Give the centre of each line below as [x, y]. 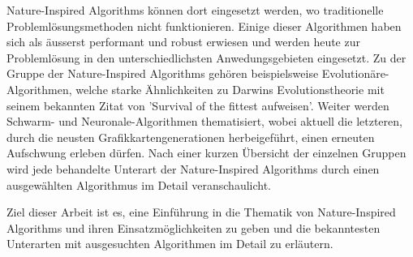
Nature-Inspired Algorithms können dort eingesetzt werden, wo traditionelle [195, 10]
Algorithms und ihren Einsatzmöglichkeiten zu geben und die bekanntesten [194, 227]
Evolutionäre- [355, 73]
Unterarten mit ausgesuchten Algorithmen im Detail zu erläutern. [170, 244]
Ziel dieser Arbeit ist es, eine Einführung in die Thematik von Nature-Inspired [201, 212]
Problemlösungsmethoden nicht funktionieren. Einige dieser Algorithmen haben [204, 26]
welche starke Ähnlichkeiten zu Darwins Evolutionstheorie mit [230, 89]
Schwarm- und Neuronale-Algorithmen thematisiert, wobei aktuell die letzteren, [204, 121]
